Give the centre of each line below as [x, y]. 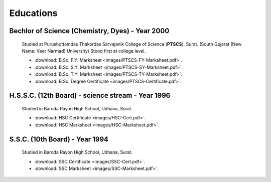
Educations [33, 13]
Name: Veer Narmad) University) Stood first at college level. [84, 51]
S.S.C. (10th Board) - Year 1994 [59, 139]
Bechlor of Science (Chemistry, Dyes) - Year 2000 [89, 31]
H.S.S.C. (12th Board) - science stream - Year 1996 [90, 96]
